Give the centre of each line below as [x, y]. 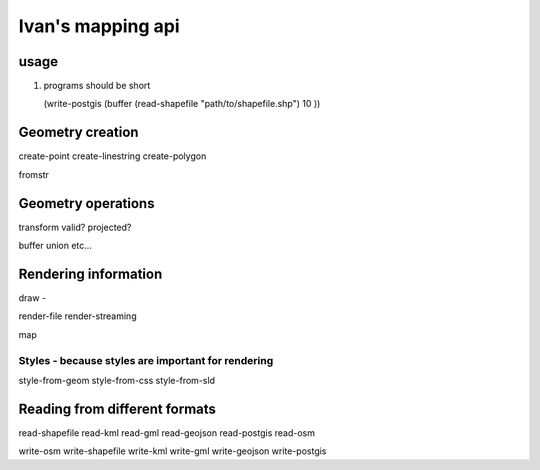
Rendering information [90, 273]
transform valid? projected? [75, 227]
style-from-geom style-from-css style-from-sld [116, 380]
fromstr [34, 174]
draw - [32, 297]
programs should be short [97, 86]
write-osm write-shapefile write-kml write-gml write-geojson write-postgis [172, 451]
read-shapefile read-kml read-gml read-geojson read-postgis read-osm [166, 432]
